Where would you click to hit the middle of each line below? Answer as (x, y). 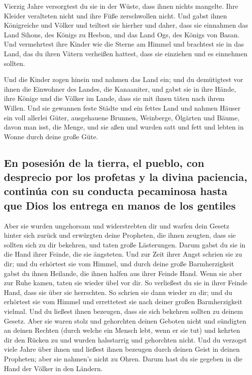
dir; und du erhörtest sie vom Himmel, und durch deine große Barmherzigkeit (119, 264)
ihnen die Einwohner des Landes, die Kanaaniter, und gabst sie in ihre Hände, (120, 89)
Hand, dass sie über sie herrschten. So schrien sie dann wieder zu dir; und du (118, 292)
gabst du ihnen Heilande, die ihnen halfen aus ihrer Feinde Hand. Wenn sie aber (123, 273)
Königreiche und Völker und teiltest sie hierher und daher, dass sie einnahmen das (126, 25)
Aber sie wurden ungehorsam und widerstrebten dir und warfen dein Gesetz (117, 225)
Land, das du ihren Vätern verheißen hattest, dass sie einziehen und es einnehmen (126, 53)
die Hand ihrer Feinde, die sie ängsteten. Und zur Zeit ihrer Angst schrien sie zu (123, 254)
